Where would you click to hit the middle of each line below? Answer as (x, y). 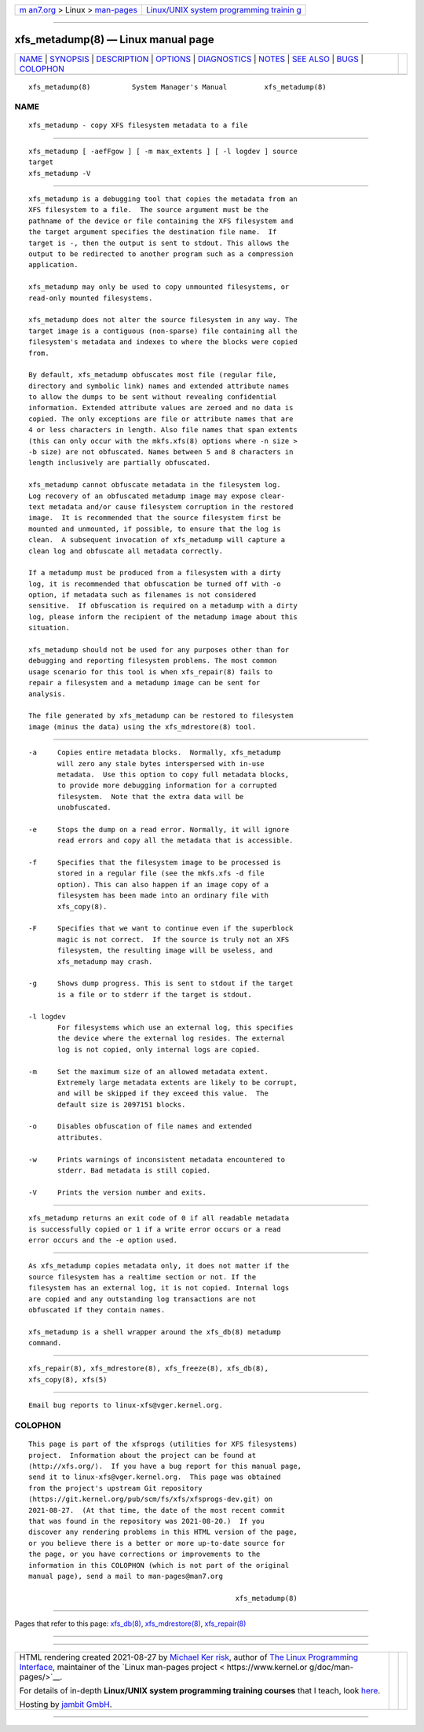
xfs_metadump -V (60, 173)
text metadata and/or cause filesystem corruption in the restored (161, 506)
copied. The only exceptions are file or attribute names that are (161, 419)
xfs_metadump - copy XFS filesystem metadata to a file (138, 125)
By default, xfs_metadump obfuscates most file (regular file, (153, 375)
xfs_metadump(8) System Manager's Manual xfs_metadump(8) (177, 87)
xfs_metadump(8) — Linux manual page (115, 40)
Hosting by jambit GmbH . (66, 1704)
